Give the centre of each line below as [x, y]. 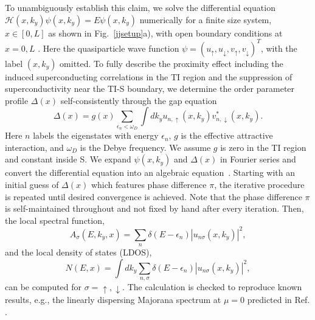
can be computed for [43, 287]
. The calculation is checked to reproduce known [212, 287]
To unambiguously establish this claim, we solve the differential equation [140, 7]
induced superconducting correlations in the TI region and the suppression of [149, 76]
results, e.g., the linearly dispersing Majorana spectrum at [113, 300]
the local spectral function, [55, 220]
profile [17, 100]
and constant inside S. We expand [68, 159]
